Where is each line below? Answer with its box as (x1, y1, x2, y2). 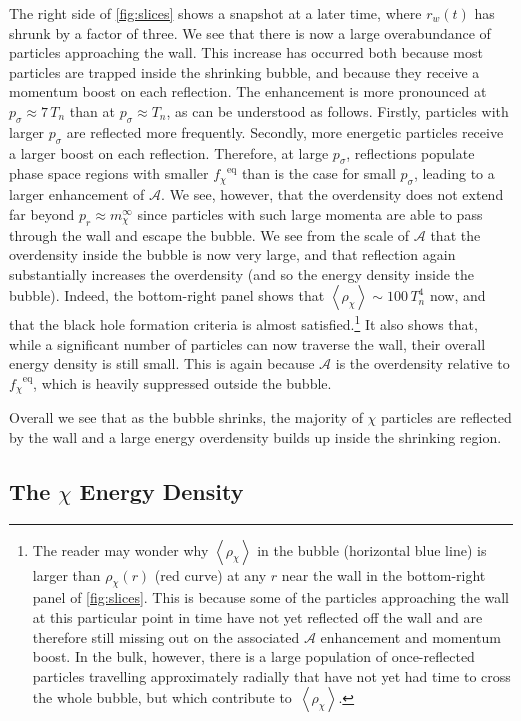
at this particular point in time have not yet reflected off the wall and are (32, 607, 483, 627)
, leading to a (413, 163, 495, 184)
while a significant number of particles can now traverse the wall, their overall (9, 333, 486, 354)
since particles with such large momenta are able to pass (137, 203, 483, 224)
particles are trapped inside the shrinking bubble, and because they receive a (9, 61, 480, 82)
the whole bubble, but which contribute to (32, 687, 292, 708)
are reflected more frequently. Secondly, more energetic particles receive (66, 121, 504, 142)
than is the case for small (241, 163, 396, 184)
